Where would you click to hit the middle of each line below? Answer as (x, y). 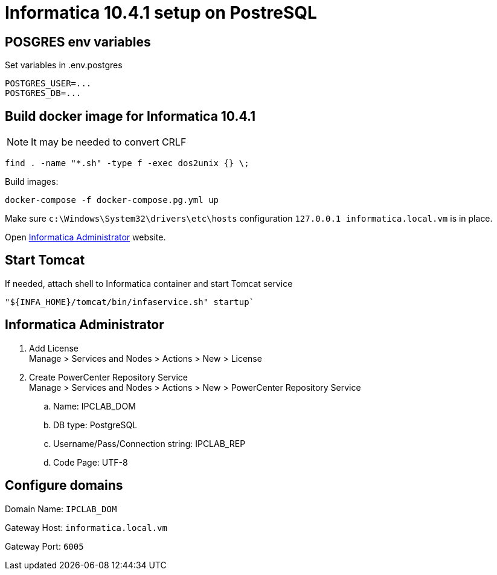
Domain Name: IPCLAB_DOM (61, 509)
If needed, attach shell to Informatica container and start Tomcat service (149, 283)
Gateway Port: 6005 (44, 546)
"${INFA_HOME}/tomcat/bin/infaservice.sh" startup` (130, 302)
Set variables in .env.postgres (64, 65)
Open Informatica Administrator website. (85, 237)
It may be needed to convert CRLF (109, 142)
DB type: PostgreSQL (95, 425)
